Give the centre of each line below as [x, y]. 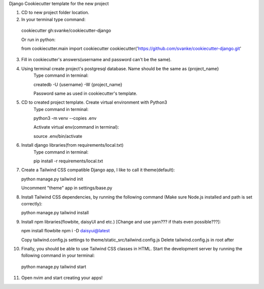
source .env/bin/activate [58, 136]
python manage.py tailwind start [54, 267]
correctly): [32, 203]
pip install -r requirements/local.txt [68, 161]
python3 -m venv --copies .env [65, 118]
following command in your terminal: [58, 256]
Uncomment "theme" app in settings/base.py [67, 188]
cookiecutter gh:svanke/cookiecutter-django [66, 31]
